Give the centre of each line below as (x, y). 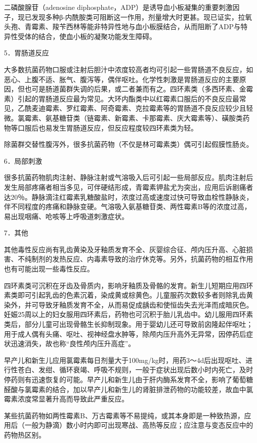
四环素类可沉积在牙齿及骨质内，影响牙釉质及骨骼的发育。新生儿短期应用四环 (128, 285)
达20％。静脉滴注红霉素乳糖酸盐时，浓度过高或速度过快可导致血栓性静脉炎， (128, 197)
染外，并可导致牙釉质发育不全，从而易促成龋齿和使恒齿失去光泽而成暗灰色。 (128, 304)
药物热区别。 (25, 434)
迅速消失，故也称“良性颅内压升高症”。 (73, 343)
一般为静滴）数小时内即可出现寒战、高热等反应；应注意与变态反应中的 (139, 425)
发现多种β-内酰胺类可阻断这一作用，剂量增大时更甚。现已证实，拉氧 (142, 17)
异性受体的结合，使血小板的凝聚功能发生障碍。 (80, 36)
